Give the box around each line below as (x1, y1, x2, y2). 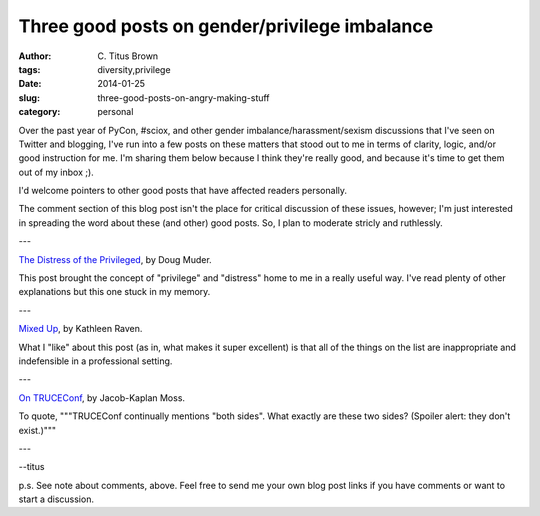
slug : (18, 91, 40, 104)
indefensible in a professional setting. (18, 355, 173, 367)
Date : (18, 78, 42, 90)
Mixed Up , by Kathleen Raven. (18, 323, 143, 335)
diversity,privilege (97, 63, 171, 75)
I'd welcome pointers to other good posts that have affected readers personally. (18, 185, 348, 197)
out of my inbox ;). (18, 166, 94, 178)
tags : (18, 63, 41, 75)
